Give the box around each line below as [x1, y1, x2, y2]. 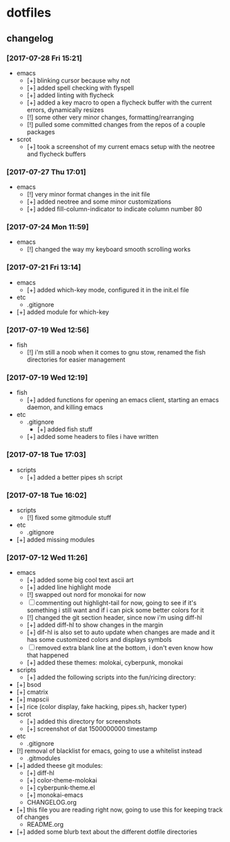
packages [26, 127, 55, 136]
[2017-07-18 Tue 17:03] [6, 450, 86, 460]
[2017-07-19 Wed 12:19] [6, 373, 88, 382]
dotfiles [6, 5, 52, 21]
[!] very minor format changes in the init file [26, 190, 151, 199]
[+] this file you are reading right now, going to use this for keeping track [16, 805, 223, 814]
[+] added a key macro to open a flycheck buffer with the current [26, 98, 212, 107]
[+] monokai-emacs [26, 791, 84, 799]
